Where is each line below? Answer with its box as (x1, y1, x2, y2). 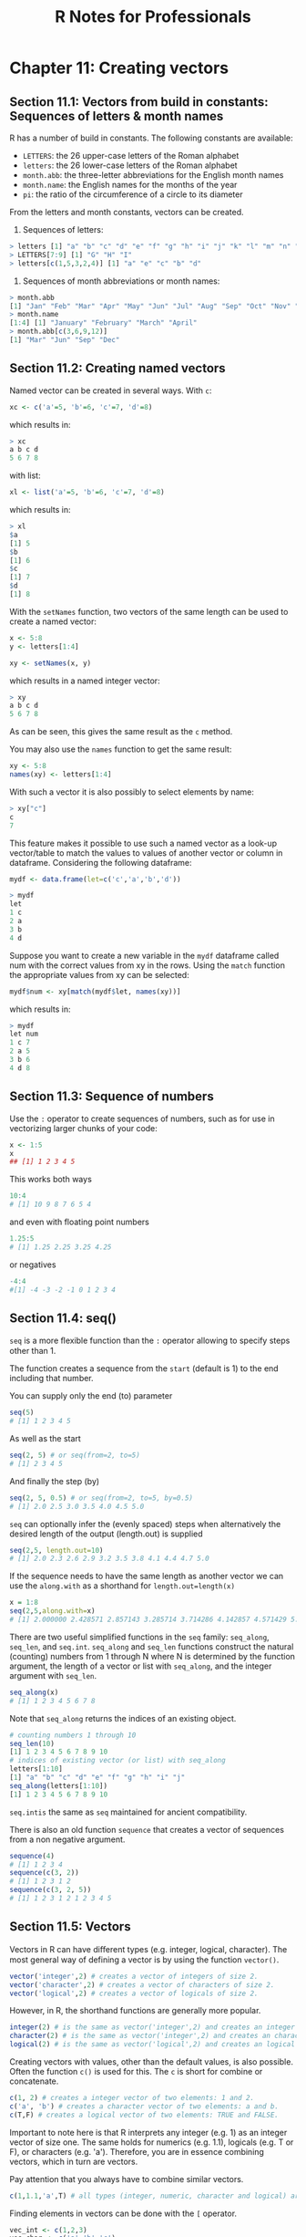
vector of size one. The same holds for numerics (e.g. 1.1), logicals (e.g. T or (9, 2137, 294, 2148)
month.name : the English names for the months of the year (22, 180, 238, 190)
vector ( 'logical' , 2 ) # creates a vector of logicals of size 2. (9, 1989, 259, 1998)
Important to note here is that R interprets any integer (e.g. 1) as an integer (9, 2127, 288, 2138)
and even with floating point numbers (9, 1216, 150, 1227)
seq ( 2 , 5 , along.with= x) (9, 1607, 96, 1616)
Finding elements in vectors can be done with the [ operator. (9, 2208, 238, 2219)
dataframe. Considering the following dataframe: (9, 857, 193, 868)
